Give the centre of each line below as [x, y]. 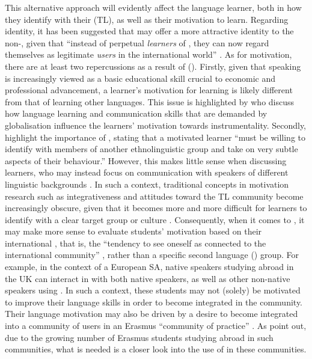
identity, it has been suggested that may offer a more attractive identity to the [149, 31]
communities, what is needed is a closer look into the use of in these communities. [156, 349]
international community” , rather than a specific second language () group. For [152, 255]
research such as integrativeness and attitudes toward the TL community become [154, 196]
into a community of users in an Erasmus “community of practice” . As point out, [156, 326]
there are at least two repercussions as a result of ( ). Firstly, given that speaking [153, 66]
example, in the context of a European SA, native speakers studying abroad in [149, 267]
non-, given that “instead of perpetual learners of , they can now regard [137, 42]
